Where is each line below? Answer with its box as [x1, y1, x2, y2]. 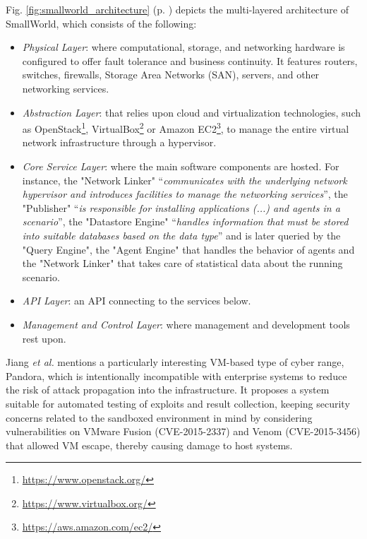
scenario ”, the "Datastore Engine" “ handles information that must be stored [22, 214, 349, 229]
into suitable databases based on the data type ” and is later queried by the [22, 227, 341, 242]
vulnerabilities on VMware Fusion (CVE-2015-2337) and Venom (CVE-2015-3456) [6, 424, 361, 439]
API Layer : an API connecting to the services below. [22, 293, 251, 308]
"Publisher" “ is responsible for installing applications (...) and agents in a [22, 200, 340, 215]
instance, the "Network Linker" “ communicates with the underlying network [22, 172, 347, 187]
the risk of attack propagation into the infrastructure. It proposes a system [6, 382, 330, 397]
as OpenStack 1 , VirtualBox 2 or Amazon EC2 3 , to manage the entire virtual [22, 119, 349, 136]
